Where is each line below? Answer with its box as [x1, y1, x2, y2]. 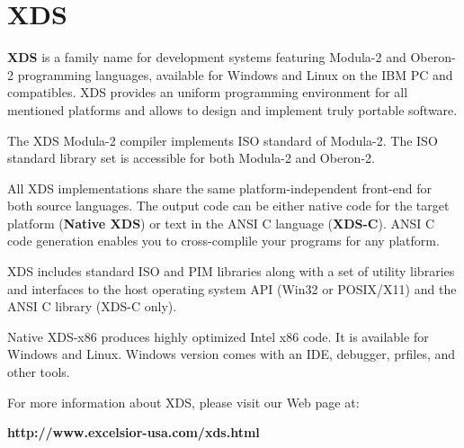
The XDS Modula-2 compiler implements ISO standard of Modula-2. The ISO [7, 130, 438, 149]
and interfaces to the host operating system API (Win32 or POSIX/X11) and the [7, 279, 457, 298]
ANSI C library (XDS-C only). [7, 297, 177, 316]
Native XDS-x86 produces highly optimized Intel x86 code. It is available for [7, 327, 429, 345]
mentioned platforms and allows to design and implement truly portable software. [7, 100, 458, 119]
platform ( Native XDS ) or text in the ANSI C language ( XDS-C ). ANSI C [7, 213, 435, 232]
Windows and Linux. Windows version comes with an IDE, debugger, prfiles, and [7, 345, 456, 363]
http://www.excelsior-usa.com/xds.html [7, 423, 260, 442]
